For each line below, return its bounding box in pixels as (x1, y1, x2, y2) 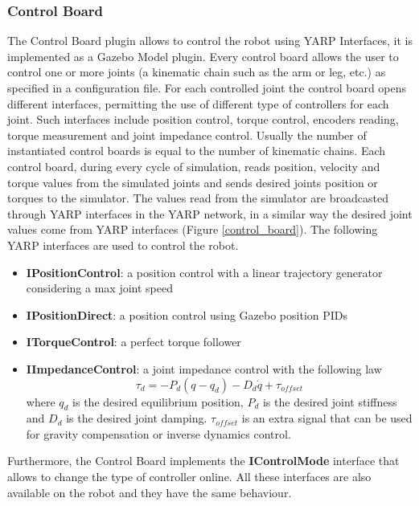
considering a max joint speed (26, 280, 173, 296)
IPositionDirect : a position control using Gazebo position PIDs (26, 306, 348, 323)
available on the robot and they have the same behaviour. (7, 484, 292, 500)
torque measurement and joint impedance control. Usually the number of (7, 126, 367, 143)
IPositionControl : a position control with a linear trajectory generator (26, 263, 383, 280)
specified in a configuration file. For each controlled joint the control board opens (7, 80, 407, 96)
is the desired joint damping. (66, 410, 207, 426)
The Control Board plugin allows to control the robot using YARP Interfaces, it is (7, 32, 413, 49)
